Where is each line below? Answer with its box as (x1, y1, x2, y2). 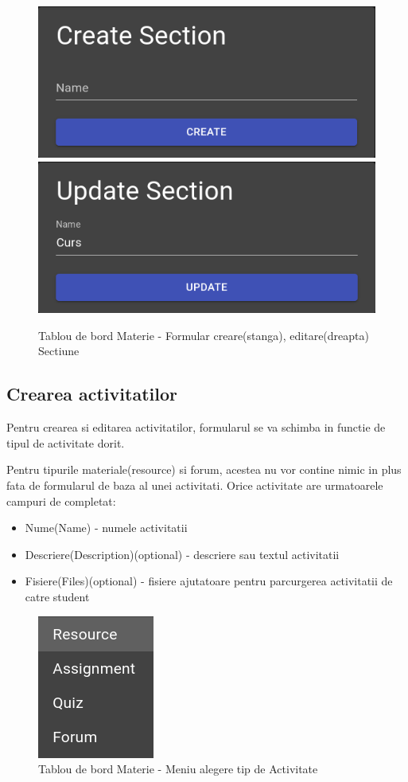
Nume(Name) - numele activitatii (25, 519, 188, 536)
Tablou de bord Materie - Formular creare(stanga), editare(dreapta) (38, 326, 369, 343)
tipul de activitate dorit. (6, 434, 125, 451)
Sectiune (38, 342, 80, 359)
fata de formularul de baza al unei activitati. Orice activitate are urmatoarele (6, 476, 383, 493)
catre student (25, 588, 90, 604)
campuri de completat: (6, 492, 116, 509)
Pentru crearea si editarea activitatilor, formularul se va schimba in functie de (6, 419, 386, 436)
